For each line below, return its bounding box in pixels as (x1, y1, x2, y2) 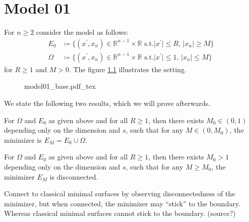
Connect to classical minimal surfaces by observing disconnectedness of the (4, 188, 235, 199)
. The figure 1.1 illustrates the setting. (69, 64, 186, 74)
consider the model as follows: (36, 27, 129, 37)
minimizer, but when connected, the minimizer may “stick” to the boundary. (4, 198, 240, 208)
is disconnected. (49, 171, 98, 182)
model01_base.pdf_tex (24, 81, 96, 91)
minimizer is (4, 134, 42, 145)
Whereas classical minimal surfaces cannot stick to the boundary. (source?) (4, 208, 236, 218)
